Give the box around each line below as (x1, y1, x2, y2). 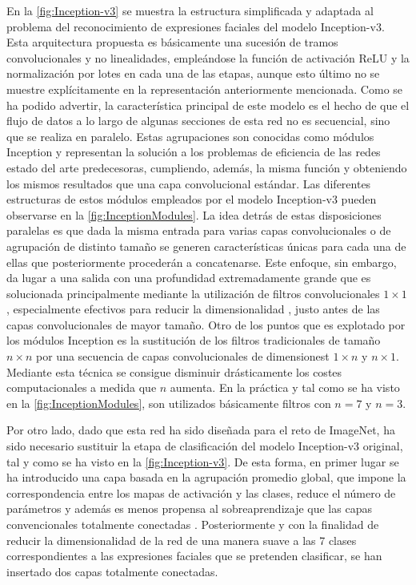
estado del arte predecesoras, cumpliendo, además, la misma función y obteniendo (6, 159, 407, 175)
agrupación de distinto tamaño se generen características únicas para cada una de (6, 237, 406, 254)
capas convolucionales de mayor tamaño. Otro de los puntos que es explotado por (6, 316, 406, 333)
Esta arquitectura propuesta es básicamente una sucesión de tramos (6, 34, 338, 50)
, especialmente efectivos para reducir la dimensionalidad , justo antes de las (6, 301, 380, 317)
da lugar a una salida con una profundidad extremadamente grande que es (6, 269, 371, 286)
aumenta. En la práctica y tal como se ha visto (170, 379, 400, 396)
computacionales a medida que (6, 379, 157, 396)
